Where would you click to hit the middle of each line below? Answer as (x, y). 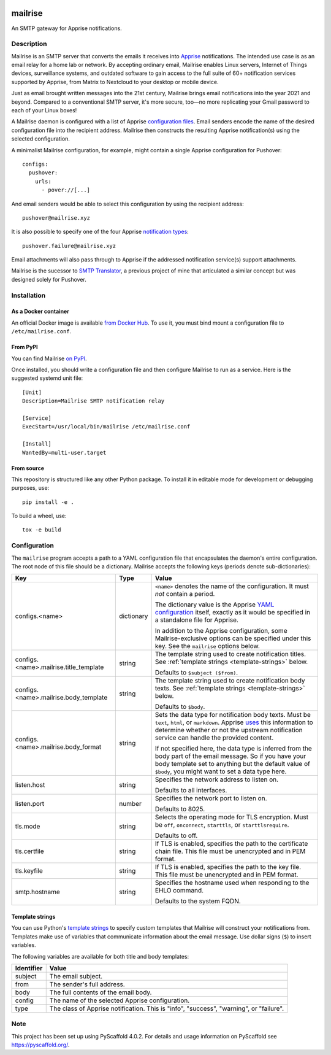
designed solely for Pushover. (49, 279)
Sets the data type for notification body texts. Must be (233, 715)
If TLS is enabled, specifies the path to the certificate (231, 844)
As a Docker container (40, 311)
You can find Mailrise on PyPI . (49, 358)
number (131, 804)
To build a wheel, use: (39, 516)
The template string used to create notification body (230, 681)
